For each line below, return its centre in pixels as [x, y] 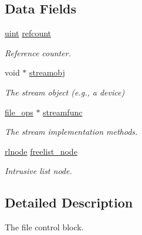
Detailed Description [69, 202]
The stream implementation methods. [71, 132]
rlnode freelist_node [41, 151]
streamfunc [63, 112]
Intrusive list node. [38, 171]
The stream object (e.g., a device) [65, 92]
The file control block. [44, 227]
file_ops [19, 112]
